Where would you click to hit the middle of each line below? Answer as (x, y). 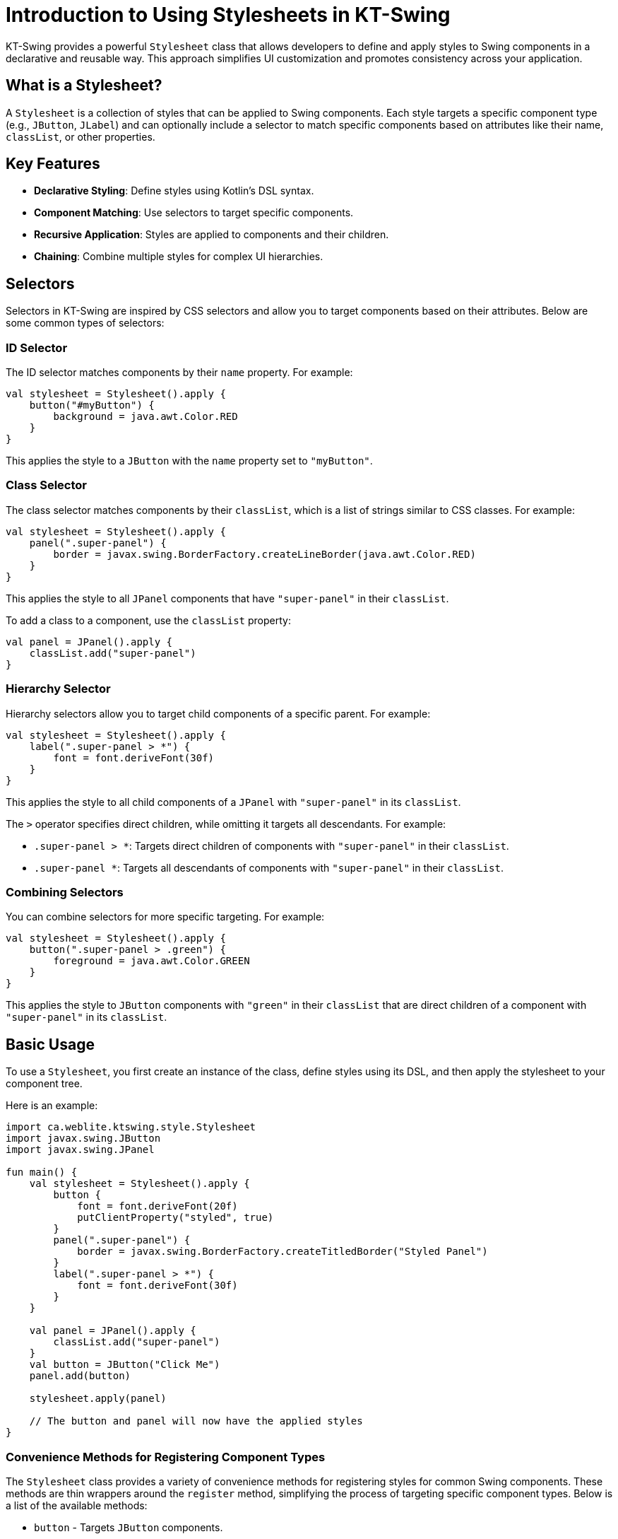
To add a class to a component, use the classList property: (148, 620)
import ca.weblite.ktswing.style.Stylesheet (131, 1127)
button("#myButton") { (92, 405)
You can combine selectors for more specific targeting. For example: (165, 917)
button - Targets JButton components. (129, 1527)
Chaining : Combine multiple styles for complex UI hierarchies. (179, 257)
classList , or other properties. (81, 136)
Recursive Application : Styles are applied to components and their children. (212, 235)
